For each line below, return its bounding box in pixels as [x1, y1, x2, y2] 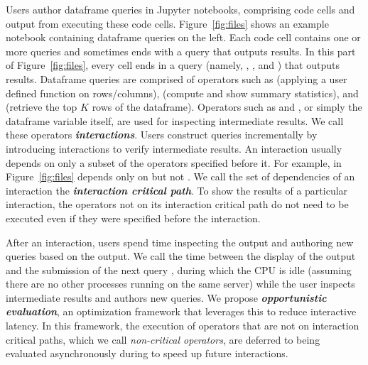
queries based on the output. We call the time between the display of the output [6, 249, 356, 263]
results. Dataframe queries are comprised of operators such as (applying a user [6, 71, 347, 86]
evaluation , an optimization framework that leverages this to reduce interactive [6, 304, 357, 319]
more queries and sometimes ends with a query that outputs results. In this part [6, 43, 356, 58]
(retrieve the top [6, 99, 77, 114]
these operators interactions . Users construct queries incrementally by [6, 127, 318, 142]
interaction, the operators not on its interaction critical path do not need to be [6, 197, 349, 212]
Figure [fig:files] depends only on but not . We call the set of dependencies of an [6, 169, 355, 184]
